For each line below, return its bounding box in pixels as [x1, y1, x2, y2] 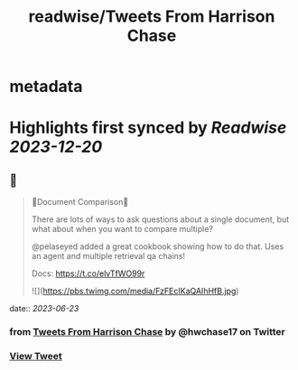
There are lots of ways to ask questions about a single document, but [31, 214, 290, 225]
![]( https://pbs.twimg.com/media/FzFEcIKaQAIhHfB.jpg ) [31, 286, 239, 297]
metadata [9, 77, 83, 97]
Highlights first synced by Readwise [9, 117, 287, 138]
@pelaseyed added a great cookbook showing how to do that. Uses [31, 241, 284, 252]
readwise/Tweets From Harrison [28, 6, 275, 27]
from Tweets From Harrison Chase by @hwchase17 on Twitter [9, 326, 286, 338]
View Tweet [9, 350, 63, 363]
